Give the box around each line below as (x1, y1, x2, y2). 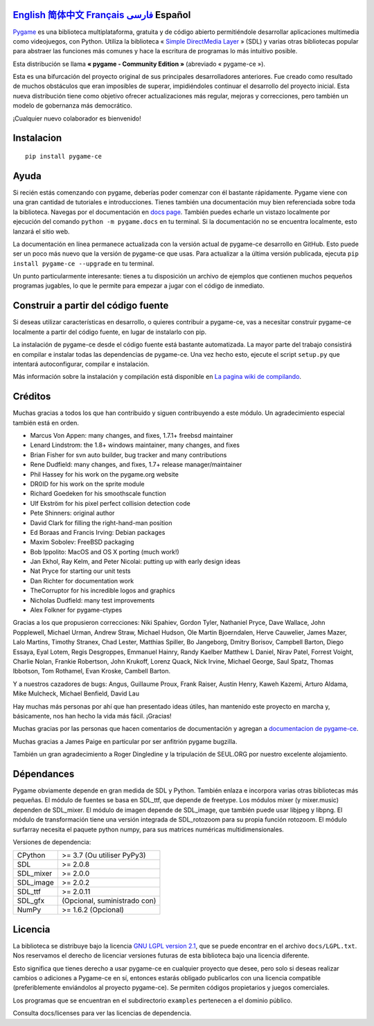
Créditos (12, 391, 51, 403)
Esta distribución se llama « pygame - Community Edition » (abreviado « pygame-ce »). (12, 60, 266, 68)
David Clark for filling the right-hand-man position (30, 518, 172, 527)
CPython (17, 851, 46, 860)
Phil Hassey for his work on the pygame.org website (30, 470, 179, 478)
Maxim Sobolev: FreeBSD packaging (30, 538, 134, 547)
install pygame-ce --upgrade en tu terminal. (12, 259, 155, 267)
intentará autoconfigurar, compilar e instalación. (12, 360, 150, 368)
